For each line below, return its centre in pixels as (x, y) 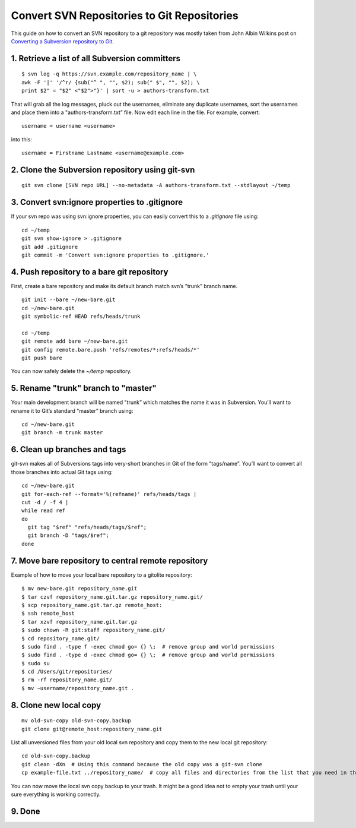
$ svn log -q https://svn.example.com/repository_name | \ (109, 74)
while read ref (44, 511)
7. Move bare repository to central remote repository (109, 560)
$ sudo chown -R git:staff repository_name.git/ (93, 630)
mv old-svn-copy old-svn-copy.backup (77, 721)
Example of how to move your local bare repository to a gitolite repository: (101, 575)
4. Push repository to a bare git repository (90, 272)
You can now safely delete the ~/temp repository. (71, 371)
